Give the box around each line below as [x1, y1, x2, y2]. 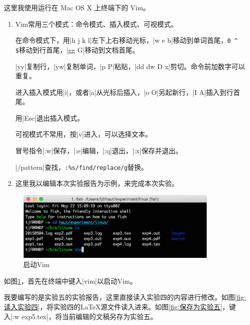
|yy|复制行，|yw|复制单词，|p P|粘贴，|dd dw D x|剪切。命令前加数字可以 [15, 61, 245, 71]
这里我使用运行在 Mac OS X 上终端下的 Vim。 [4, 2, 150, 12]
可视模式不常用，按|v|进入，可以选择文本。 [15, 129, 152, 139]
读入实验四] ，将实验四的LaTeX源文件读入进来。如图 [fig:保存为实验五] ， [4, 302, 229, 312]
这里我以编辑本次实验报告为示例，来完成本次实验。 [15, 178, 179, 188]
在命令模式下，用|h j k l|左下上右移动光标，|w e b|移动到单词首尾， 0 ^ [15, 35, 238, 45]
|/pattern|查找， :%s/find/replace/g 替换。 [15, 162, 148, 172]
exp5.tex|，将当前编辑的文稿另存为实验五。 [21, 311, 157, 321]
